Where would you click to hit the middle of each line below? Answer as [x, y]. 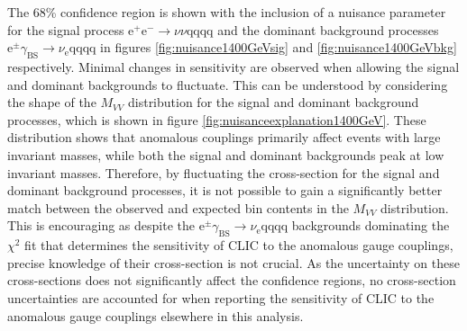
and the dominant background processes [328, 29]
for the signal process [66, 29]
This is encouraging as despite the [101, 225]
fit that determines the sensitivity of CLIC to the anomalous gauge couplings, [239, 245]
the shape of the [52, 102]
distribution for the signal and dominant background [273, 102]
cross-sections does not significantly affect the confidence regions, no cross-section [232, 280]
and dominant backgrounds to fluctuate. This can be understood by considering [228, 84]
